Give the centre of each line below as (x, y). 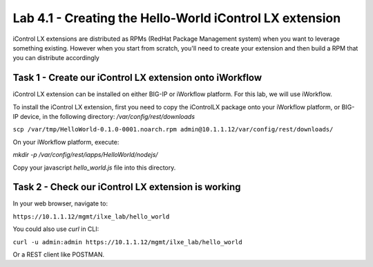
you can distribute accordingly (56, 58)
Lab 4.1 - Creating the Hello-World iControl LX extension (177, 18)
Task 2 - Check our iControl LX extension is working (127, 187)
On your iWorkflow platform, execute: (66, 142)
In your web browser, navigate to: (60, 203)
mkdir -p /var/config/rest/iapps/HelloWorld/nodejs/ (85, 155)
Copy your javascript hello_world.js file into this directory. (94, 167)
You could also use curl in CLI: (56, 229)
